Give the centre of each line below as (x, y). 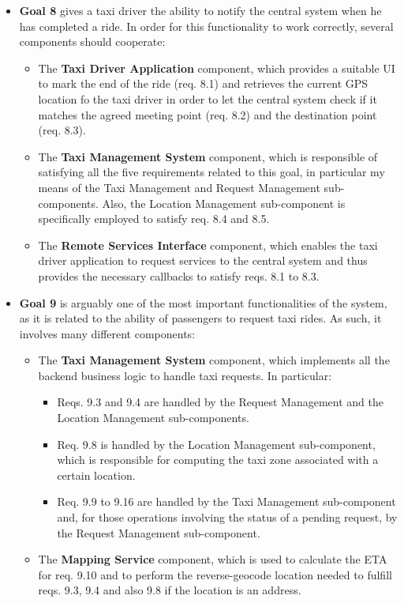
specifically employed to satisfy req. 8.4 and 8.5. (154, 219)
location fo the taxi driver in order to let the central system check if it (208, 98)
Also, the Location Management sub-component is (224, 203)
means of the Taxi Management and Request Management (179, 187)
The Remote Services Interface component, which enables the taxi (208, 245)
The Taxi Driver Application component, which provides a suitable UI (217, 68)
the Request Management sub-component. (159, 532)
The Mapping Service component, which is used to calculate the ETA (213, 559)
